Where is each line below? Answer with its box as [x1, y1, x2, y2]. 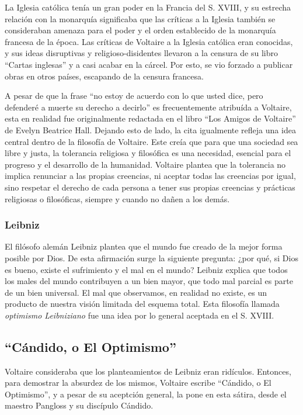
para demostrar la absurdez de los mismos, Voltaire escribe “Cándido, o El [5, 376, 271, 389]
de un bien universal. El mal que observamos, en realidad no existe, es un [5, 286, 267, 298]
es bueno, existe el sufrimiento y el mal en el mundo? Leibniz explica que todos [5, 263, 288, 275]
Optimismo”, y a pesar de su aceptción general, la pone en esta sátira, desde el [5, 388, 287, 400]
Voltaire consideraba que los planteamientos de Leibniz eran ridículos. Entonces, [5, 365, 291, 377]
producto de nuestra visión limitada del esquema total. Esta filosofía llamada [5, 298, 280, 310]
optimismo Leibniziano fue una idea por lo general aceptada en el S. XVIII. [5, 309, 274, 321]
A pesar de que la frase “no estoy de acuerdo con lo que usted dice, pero [5, 89, 263, 102]
